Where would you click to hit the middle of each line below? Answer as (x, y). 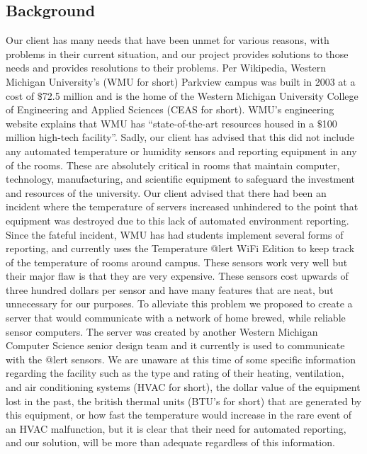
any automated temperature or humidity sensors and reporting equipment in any (181, 151)
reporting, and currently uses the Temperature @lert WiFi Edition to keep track (180, 248)
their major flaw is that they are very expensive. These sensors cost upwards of (177, 276)
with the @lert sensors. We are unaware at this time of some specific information (181, 359)
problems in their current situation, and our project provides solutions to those (177, 53)
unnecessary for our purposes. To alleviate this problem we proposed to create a (179, 303)
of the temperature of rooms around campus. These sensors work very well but (177, 262)
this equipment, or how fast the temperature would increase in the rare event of (179, 415)
